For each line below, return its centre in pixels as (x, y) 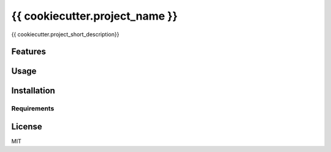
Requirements (33, 108)
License (27, 127)
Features (29, 52)
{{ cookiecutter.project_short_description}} (65, 34)
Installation (33, 91)
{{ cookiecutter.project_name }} (94, 16)
